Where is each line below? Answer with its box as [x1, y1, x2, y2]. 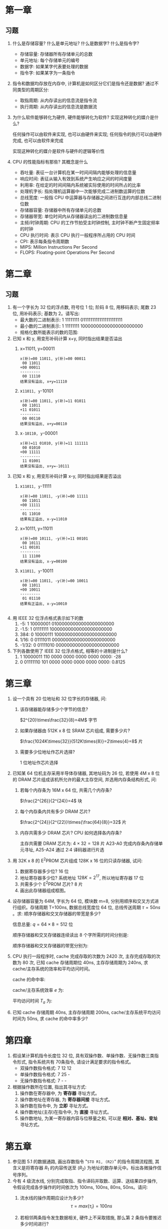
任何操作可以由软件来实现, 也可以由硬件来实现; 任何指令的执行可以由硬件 [12, 131, 162, 137]
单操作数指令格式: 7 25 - [19, 1071, 70, 1077]
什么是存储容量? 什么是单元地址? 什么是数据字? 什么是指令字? [12, 41, 139, 46]
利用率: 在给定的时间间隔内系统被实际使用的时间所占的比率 [19, 182, 141, 188]
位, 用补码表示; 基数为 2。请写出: [12, 310, 80, 316]
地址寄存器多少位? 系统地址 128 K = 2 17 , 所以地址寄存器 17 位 [19, 873, 144, 881]
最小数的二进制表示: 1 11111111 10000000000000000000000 [19, 323, 143, 329]
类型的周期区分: [16, 87, 49, 93]
